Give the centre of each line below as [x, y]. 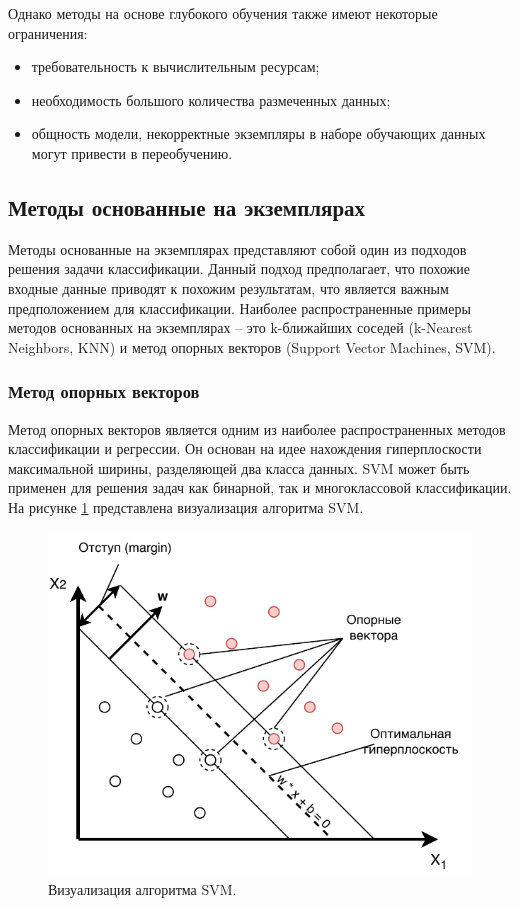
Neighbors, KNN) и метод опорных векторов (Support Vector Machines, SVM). [252, 346]
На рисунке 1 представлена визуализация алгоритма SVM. [186, 506]
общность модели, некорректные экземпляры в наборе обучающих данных [258, 133]
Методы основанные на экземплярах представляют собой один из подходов [237, 248]
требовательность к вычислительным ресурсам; [175, 66]
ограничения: [48, 32]
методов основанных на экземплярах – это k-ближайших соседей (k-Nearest [240, 327]
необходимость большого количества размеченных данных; [211, 99]
